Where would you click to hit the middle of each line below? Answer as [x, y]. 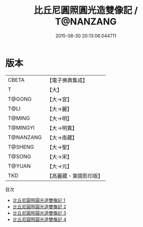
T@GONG [20, 99]
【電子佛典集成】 [67, 80]
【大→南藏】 [62, 137]
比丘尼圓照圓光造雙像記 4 [39, 219]
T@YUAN [19, 166]
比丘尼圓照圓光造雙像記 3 [39, 213]
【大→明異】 [62, 128]
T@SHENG [21, 147]
